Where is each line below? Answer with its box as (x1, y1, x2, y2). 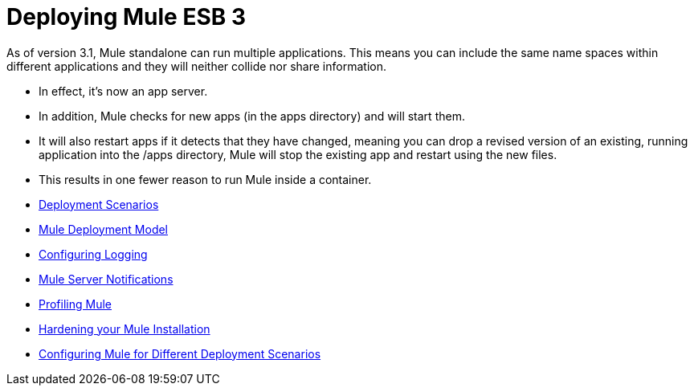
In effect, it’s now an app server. (39, 84, 208, 98)
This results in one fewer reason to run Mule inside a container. (39, 172, 372, 186)
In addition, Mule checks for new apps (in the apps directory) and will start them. (39, 108, 465, 123)
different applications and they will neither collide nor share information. (6, 59, 386, 73)
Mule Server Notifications (39, 272, 173, 286)
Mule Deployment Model (39, 222, 169, 236)
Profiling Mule (39, 296, 112, 311)
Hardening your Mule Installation (39, 321, 210, 336)
